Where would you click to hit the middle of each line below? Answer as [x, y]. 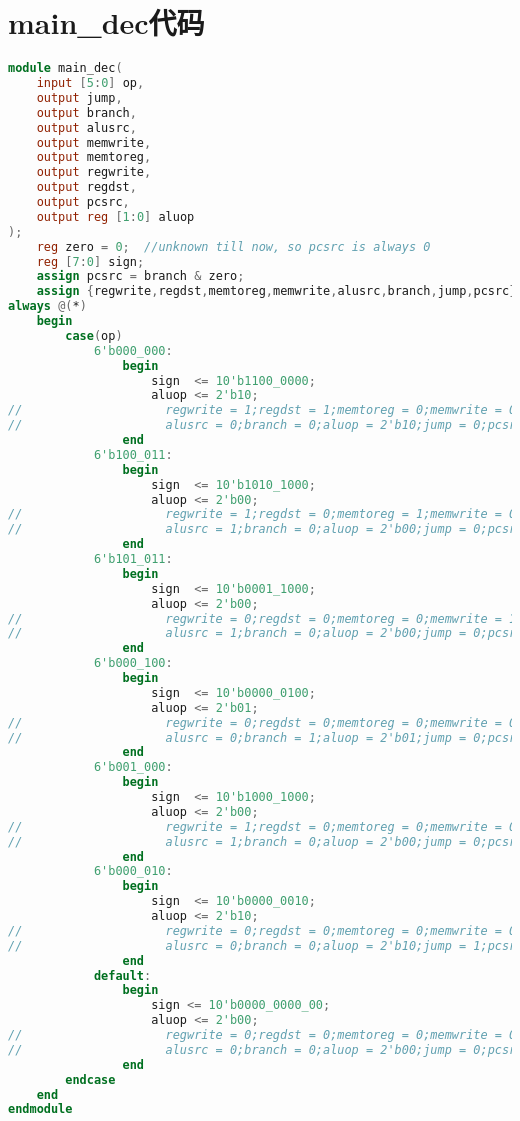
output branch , [86, 112]
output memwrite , [94, 142]
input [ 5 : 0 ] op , [90, 83]
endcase [90, 1079]
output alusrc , [86, 127]
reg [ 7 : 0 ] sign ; [90, 261]
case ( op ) [94, 335]
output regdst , [86, 187]
